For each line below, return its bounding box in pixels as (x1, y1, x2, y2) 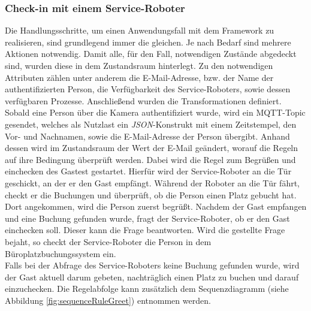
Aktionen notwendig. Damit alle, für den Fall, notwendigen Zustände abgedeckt (5, 47, 297, 60)
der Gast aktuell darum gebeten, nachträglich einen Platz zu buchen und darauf (5, 270, 299, 283)
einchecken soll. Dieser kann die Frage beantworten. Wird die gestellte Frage (5, 224, 285, 236)
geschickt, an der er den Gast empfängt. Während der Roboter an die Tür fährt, (5, 176, 300, 189)
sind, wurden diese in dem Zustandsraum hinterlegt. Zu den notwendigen (5, 59, 273, 71)
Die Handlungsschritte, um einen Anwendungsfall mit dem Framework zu (5, 24, 274, 37)
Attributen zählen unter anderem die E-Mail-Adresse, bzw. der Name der (5, 71, 274, 83)
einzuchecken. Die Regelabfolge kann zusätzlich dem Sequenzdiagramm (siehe (5, 282, 289, 295)
